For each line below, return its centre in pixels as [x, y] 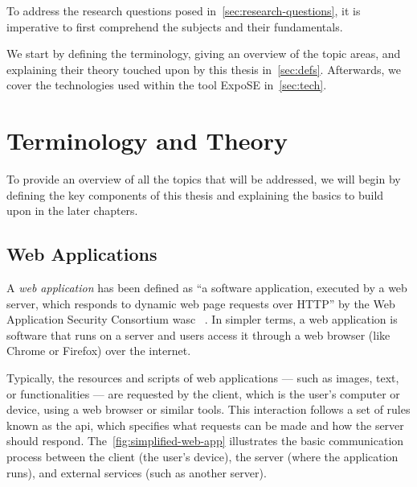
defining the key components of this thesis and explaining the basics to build [195, 194]
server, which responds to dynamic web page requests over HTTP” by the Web [201, 303]
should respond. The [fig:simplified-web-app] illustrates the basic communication [205, 441]
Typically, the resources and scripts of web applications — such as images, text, [203, 378]
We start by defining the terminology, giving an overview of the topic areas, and [204, 54]
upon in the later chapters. [72, 210]
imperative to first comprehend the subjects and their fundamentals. [175, 26]
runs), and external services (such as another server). [137, 472]
